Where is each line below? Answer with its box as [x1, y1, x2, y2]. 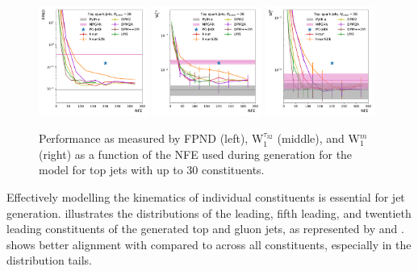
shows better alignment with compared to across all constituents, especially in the [6, 236, 412, 252]
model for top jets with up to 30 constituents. [39, 161, 265, 178]
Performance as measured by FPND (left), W [39, 130, 264, 147]
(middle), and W [277, 130, 360, 147]
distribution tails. [6, 252, 93, 269]
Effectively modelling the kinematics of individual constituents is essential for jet [6, 189, 405, 206]
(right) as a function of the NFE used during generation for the [39, 145, 353, 162]
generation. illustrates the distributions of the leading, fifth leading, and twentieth [6, 204, 412, 221]
